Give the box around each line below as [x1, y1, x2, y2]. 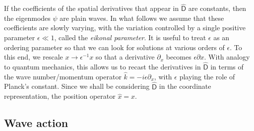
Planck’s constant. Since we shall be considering [4, 81, 150, 91]
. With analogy [204, 52, 250, 62]
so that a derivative [95, 52, 155, 62]
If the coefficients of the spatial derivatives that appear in [4, 3, 179, 13]
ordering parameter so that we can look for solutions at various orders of [4, 42, 225, 52]
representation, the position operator [4, 91, 116, 101]
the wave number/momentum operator [4, 71, 122, 81]
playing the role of [179, 71, 235, 81]
